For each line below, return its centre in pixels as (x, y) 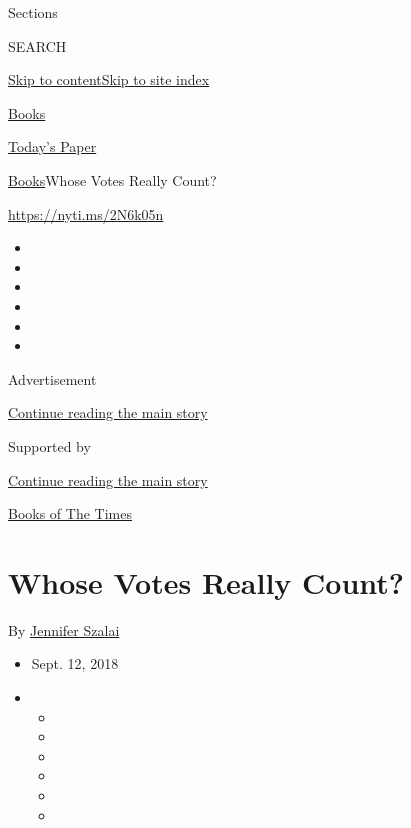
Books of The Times (70, 513)
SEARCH (37, 45)
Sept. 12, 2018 (75, 663)
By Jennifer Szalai (64, 629)
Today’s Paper (52, 146)
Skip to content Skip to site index (109, 79)
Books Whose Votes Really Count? (112, 179)
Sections (33, 12)
